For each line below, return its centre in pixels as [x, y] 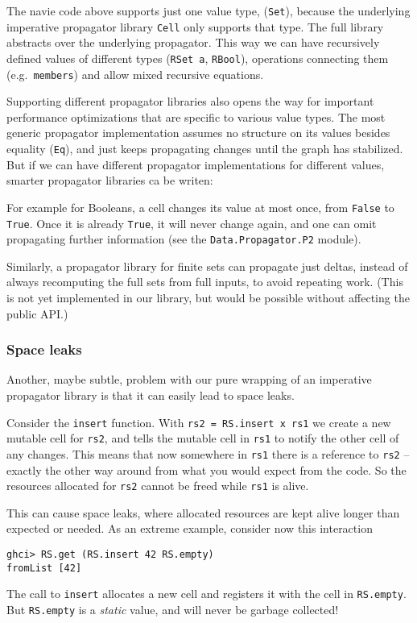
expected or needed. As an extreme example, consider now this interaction [190, 528]
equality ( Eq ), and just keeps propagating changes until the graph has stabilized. [205, 148]
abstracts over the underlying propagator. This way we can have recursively [193, 42]
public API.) [37, 313]
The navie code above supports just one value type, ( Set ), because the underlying [208, 10]
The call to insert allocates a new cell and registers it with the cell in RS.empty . [206, 594]
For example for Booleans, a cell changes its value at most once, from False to [200, 207]
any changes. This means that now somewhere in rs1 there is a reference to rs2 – [208, 453]
